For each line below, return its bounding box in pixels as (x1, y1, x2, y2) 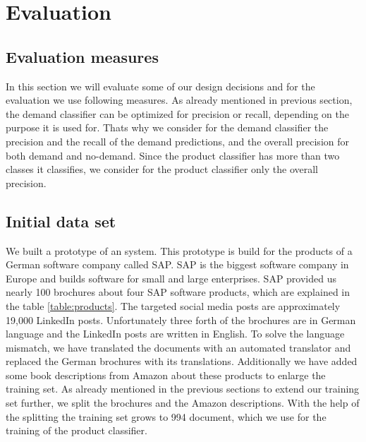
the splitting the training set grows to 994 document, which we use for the (6, 409, 327, 424)
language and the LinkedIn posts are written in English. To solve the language (6, 326, 345, 341)
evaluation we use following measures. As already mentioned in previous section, (6, 92, 353, 107)
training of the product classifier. (6, 423, 147, 438)
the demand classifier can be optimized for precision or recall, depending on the (6, 106, 349, 121)
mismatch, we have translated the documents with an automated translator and (6, 340, 351, 354)
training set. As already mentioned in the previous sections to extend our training (6, 381, 360, 396)
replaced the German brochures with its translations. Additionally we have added (6, 354, 358, 369)
